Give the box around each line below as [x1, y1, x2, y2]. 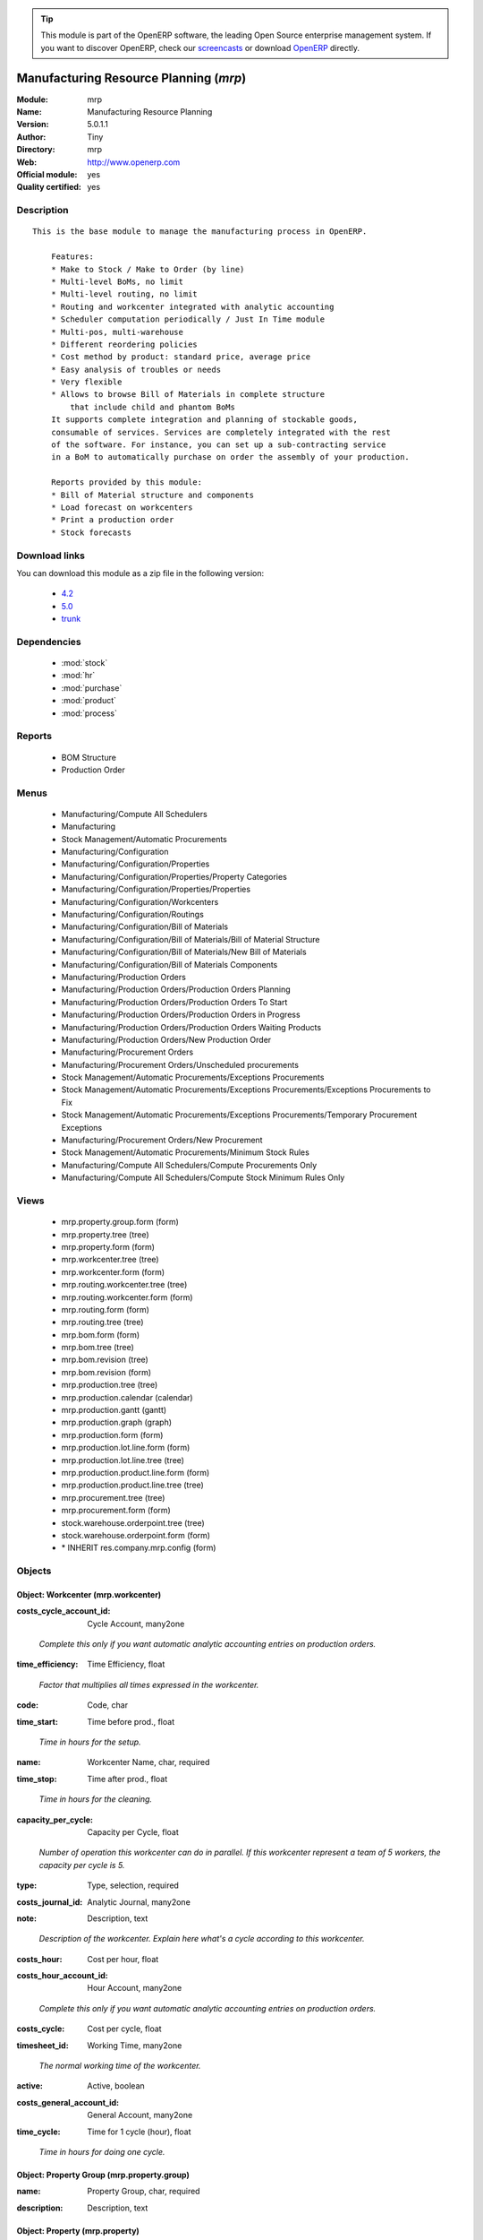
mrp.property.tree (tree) [61, 1228, 149, 1240]
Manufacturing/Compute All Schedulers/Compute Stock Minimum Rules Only [61, 1172, 345, 1183]
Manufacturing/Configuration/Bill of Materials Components [61, 959, 278, 969]
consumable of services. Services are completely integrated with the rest [50, 426, 391, 437]
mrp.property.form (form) [61, 1241, 156, 1252]
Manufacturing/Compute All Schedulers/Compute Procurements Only [61, 1159, 318, 1170]
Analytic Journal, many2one [87, 1896, 191, 1908]
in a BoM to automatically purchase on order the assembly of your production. [50, 452, 411, 462]
